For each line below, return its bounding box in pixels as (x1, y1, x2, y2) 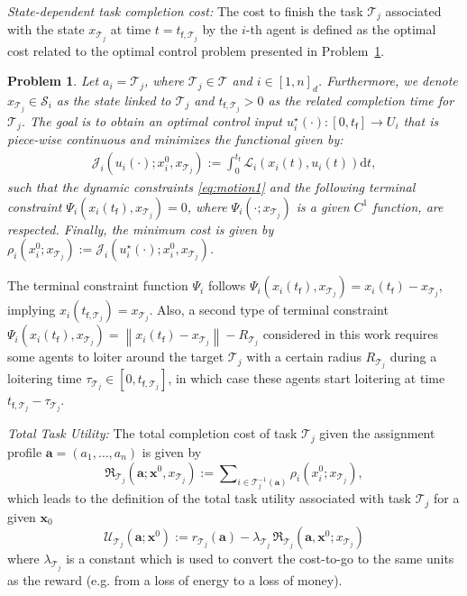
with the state (7, 20, 85, 39)
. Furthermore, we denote (317, 71, 458, 90)
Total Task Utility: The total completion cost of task (7, 424, 298, 443)
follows (207, 276, 246, 295)
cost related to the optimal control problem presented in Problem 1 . (7, 41, 385, 60)
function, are (372, 197, 444, 215)
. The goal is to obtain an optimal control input (21, 112, 283, 131)
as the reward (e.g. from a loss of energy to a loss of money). (7, 570, 343, 589)
